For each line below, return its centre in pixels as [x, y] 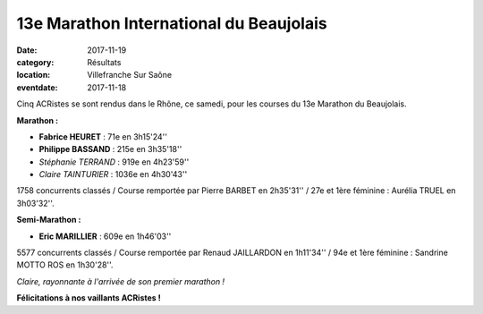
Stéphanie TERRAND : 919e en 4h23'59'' [114, 162]
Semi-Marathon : [49, 220]
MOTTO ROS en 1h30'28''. [65, 265]
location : [34, 75]
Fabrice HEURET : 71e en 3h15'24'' [103, 136]
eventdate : [37, 87]
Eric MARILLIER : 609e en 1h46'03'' [105, 236]
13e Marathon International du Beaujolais [172, 23]
